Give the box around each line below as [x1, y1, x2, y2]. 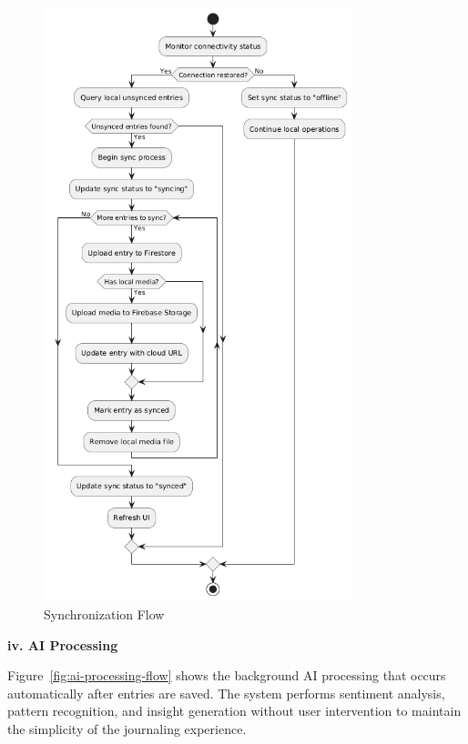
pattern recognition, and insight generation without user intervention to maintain [7, 701, 462, 720]
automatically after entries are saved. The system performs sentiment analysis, [7, 683, 445, 702]
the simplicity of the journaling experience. [7, 719, 247, 738]
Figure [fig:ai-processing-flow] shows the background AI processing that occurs [7, 666, 446, 685]
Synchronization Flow [44, 604, 165, 623]
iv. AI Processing [7, 635, 118, 654]
